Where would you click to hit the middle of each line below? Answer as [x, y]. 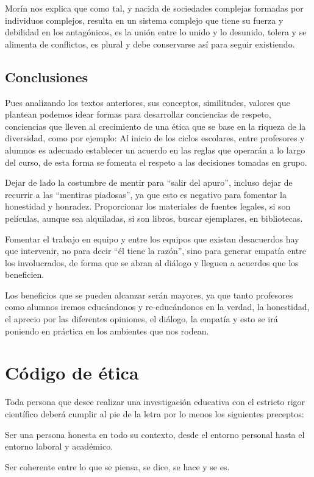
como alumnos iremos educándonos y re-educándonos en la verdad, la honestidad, [157, 307]
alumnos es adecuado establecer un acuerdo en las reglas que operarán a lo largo [155, 150]
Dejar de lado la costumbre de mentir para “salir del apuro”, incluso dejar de [149, 182]
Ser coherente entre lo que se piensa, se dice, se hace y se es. [117, 466]
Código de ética [72, 373]
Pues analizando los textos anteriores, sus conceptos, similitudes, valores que [148, 102]
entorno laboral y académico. [59, 446]
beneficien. [25, 274]
